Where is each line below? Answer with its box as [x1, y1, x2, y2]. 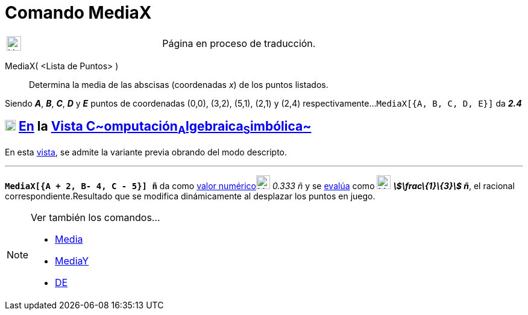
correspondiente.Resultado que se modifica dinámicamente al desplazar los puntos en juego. [5, 190, 376, 201]
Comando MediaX [5, 2, 152, 23]
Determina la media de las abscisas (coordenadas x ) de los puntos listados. [29, 79, 328, 90]
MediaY [55, 254, 89, 267]
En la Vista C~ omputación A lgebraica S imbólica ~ [18, 119, 312, 137]
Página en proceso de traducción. [162, 37, 316, 49]
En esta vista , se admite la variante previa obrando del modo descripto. [5, 146, 288, 157]
